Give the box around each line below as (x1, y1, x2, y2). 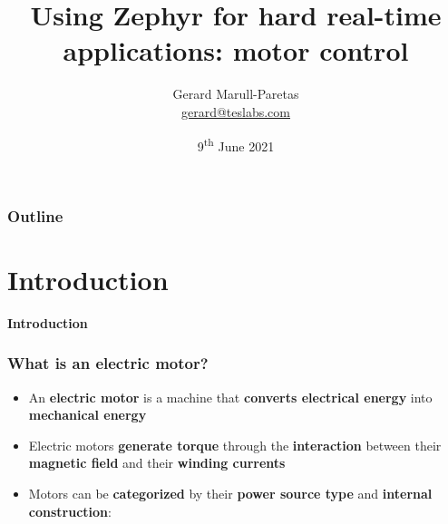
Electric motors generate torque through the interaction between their (28, 435, 442, 454)
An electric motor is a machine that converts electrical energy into (28, 387, 433, 406)
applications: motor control (63, 32, 409, 69)
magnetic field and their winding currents (28, 453, 286, 472)
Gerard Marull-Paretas (172, 84, 299, 103)
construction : (28, 501, 112, 520)
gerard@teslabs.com (180, 102, 290, 121)
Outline (7, 204, 63, 227)
